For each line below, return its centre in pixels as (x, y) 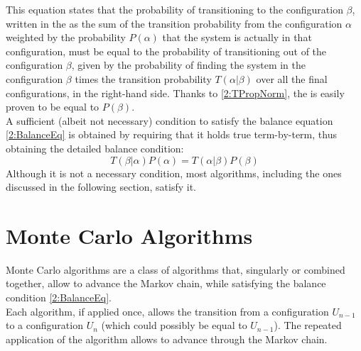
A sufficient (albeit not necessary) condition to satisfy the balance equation (169, 120)
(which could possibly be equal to (174, 325)
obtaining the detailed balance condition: (95, 148)
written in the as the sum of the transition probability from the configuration (174, 23)
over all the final (292, 78)
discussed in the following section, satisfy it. (101, 187)
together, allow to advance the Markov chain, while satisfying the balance (166, 283)
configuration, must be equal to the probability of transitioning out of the (166, 51)
